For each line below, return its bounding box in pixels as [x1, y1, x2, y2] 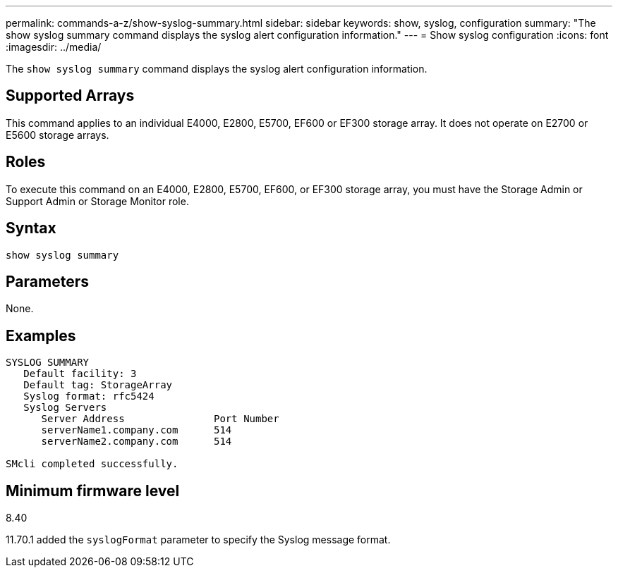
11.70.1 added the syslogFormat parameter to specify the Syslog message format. [6, 534, 391, 546]
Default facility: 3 [23, 368, 137, 380]
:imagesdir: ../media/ [6, 41, 102, 53]
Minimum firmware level [6, 481, 180, 500]
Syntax [6, 219, 56, 238]
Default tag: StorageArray [23, 379, 173, 391]
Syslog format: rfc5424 [23, 390, 154, 402]
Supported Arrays [6, 87, 135, 105]
